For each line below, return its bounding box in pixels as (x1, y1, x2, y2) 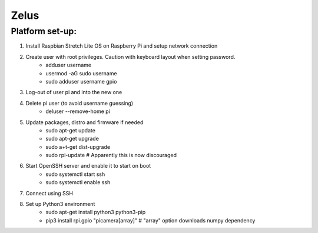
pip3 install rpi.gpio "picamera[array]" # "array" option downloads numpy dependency (45, 217, 256, 224)
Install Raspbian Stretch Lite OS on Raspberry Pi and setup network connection (25, 42, 218, 49)
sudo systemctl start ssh (45, 171, 105, 178)
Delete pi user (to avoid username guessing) (25, 99, 134, 106)
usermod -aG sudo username (45, 69, 117, 76)
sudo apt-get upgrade (45, 135, 100, 142)
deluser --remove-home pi (45, 108, 110, 115)
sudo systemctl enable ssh (45, 179, 111, 186)
